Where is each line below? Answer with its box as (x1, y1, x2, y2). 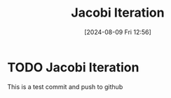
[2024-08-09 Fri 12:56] (83, 28, 152, 36)
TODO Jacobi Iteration (7, 59, 139, 75)
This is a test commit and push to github (7, 82, 123, 91)
